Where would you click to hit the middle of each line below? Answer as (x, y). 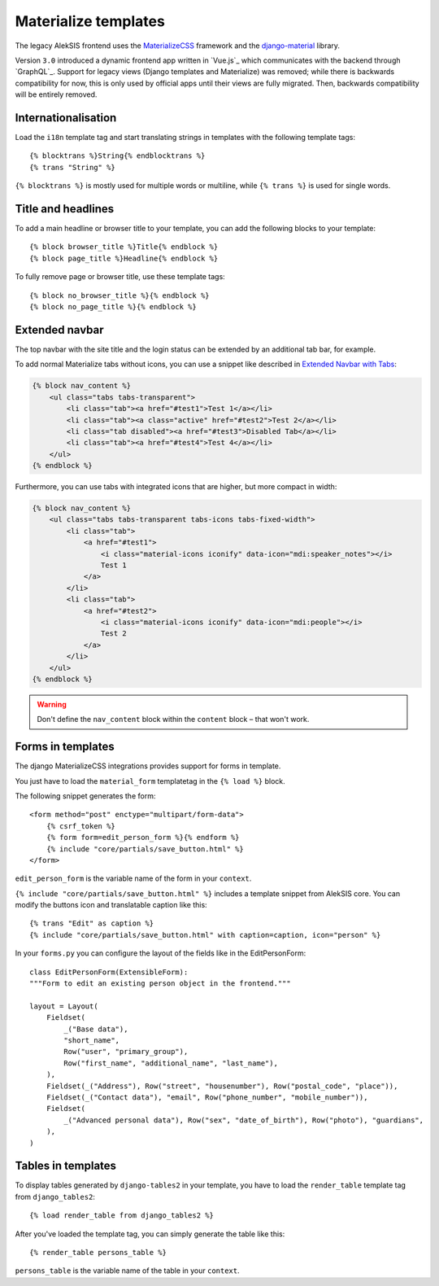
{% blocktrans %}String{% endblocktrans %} (117, 156)
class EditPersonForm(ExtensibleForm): (109, 972)
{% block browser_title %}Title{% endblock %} (124, 247)
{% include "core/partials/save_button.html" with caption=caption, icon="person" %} (205, 935)
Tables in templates (66, 1166)
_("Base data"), (96, 1029)
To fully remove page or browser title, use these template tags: (120, 277)
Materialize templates (90, 21)
